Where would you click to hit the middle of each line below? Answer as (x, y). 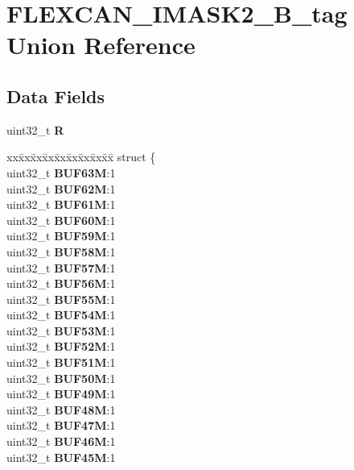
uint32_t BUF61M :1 (61, 204)
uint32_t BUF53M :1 (61, 330)
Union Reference (101, 45)
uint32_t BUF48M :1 (61, 409)
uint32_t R (35, 129)
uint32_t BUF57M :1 (61, 267)
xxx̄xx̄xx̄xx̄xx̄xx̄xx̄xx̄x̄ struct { (81, 157)
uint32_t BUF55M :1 (61, 299)
